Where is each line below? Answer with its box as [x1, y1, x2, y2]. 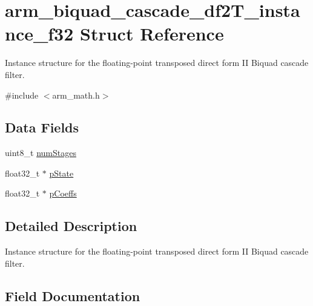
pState [49, 166, 74, 179]
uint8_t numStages [5, 146, 76, 159]
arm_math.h [52, 88, 100, 101]
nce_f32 [5, 21, 74, 46]
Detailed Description [5, 216, 137, 235]
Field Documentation [5, 286, 140, 305]
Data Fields [5, 118, 79, 137]
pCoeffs [49, 187, 77, 200]
